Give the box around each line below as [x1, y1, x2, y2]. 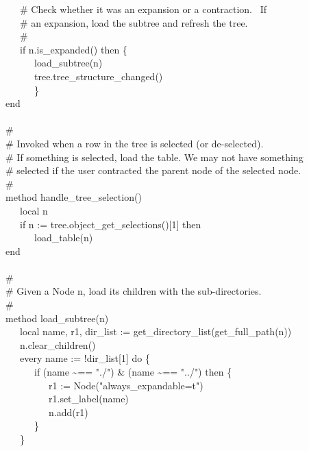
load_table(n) [34, 230, 93, 245]
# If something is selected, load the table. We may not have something [5, 149, 304, 164]
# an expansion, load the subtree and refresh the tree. [19, 15, 248, 29]
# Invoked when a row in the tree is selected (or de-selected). [5, 136, 264, 150]
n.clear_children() [19, 337, 96, 352]
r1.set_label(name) [48, 391, 129, 406]
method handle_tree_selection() [5, 190, 142, 204]
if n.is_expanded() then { [19, 42, 127, 56]
